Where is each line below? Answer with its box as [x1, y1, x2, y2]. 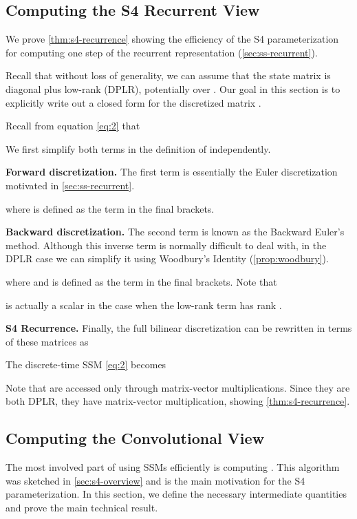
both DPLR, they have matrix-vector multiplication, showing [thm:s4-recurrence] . [6, 394, 350, 408]
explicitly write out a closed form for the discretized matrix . [6, 95, 261, 109]
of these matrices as [6, 334, 89, 348]
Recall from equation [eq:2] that [6, 118, 140, 133]
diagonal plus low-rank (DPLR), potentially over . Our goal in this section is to [6, 81, 340, 96]
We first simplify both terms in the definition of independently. [6, 141, 271, 156]
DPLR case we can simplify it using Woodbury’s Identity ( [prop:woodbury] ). [6, 251, 329, 266]
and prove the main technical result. [6, 500, 158, 515]
